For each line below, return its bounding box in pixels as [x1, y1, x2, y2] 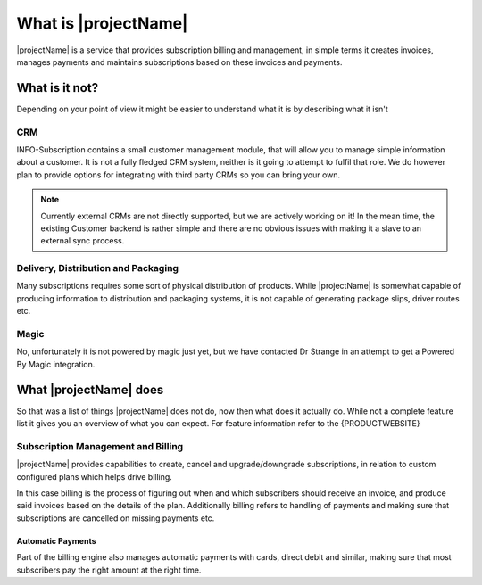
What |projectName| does [16, 382, 164, 397]
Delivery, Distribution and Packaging [16, 262, 179, 275]
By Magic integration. [16, 358, 96, 369]
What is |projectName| [16, 13, 188, 33]
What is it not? [16, 80, 98, 95]
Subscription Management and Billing [16, 440, 184, 452]
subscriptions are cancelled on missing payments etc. [16, 513, 215, 523]
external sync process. [40, 235, 125, 246]
